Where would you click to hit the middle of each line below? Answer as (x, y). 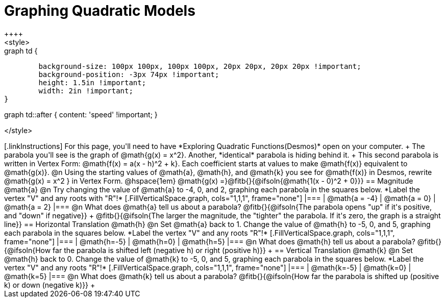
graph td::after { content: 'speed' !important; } (81, 114)
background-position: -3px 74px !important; (129, 74)
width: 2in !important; (86, 91)
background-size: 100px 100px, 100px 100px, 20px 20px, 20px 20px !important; (200, 66)
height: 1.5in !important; (92, 82)
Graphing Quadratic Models (100, 11)
